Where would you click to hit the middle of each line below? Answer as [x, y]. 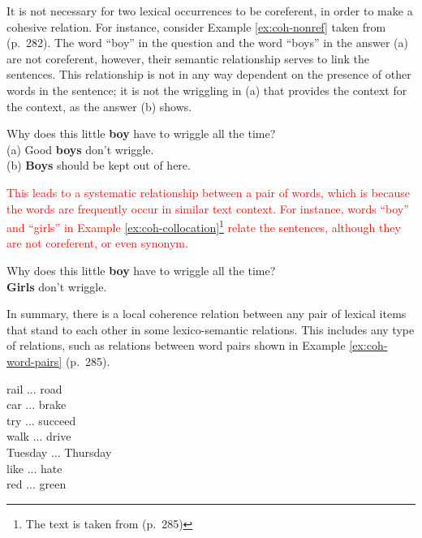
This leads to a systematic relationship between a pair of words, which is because [208, 192]
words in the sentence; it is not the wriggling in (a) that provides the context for [207, 90]
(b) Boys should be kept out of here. [99, 165]
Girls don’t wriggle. [57, 286]
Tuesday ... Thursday [59, 452]
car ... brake [37, 405]
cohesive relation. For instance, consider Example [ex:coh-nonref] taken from [196, 26]
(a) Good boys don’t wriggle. [80, 149]
